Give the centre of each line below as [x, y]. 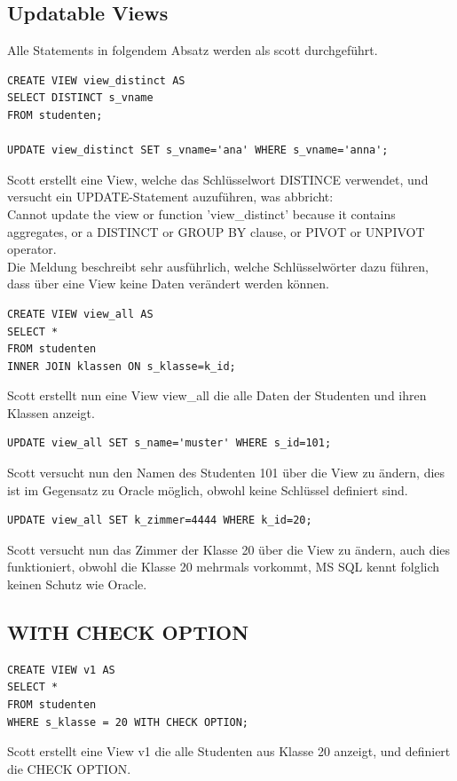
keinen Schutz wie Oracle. [77, 584]
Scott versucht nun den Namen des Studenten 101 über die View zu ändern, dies [226, 473]
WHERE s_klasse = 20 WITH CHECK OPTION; [128, 722]
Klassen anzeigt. [51, 412]
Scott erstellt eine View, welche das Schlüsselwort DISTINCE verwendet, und [218, 179]
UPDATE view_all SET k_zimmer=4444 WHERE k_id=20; [160, 521]
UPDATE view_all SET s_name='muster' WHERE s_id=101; [169, 443]
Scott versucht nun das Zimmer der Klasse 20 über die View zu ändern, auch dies [229, 549]
